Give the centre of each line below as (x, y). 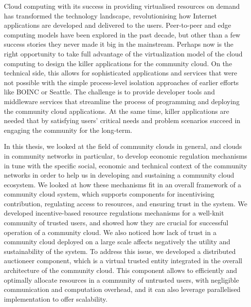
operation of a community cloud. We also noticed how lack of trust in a (110, 232)
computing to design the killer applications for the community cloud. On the (118, 63)
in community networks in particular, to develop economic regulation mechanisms (126, 155)
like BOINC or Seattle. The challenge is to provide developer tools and (109, 92)
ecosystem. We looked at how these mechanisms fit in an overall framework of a (123, 184)
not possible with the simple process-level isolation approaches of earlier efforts (121, 82)
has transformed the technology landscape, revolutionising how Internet (110, 15)
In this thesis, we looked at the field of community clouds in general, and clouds (123, 146)
